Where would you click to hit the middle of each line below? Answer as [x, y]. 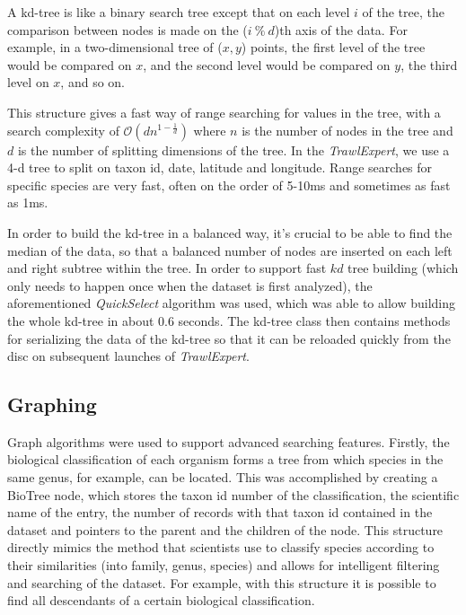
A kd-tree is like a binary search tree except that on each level [179, 12]
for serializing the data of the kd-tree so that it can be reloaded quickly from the [229, 338]
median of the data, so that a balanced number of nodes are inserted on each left [230, 250]
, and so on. [92, 82]
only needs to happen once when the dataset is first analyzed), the [190, 285]
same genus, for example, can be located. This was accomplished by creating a [223, 477]
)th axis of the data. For [341, 29]
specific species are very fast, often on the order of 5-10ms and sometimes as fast [229, 184]
